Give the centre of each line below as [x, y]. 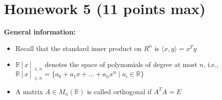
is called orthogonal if [119, 91]
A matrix [29, 91]
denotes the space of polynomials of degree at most [121, 64]
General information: [40, 32]
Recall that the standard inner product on [79, 48]
